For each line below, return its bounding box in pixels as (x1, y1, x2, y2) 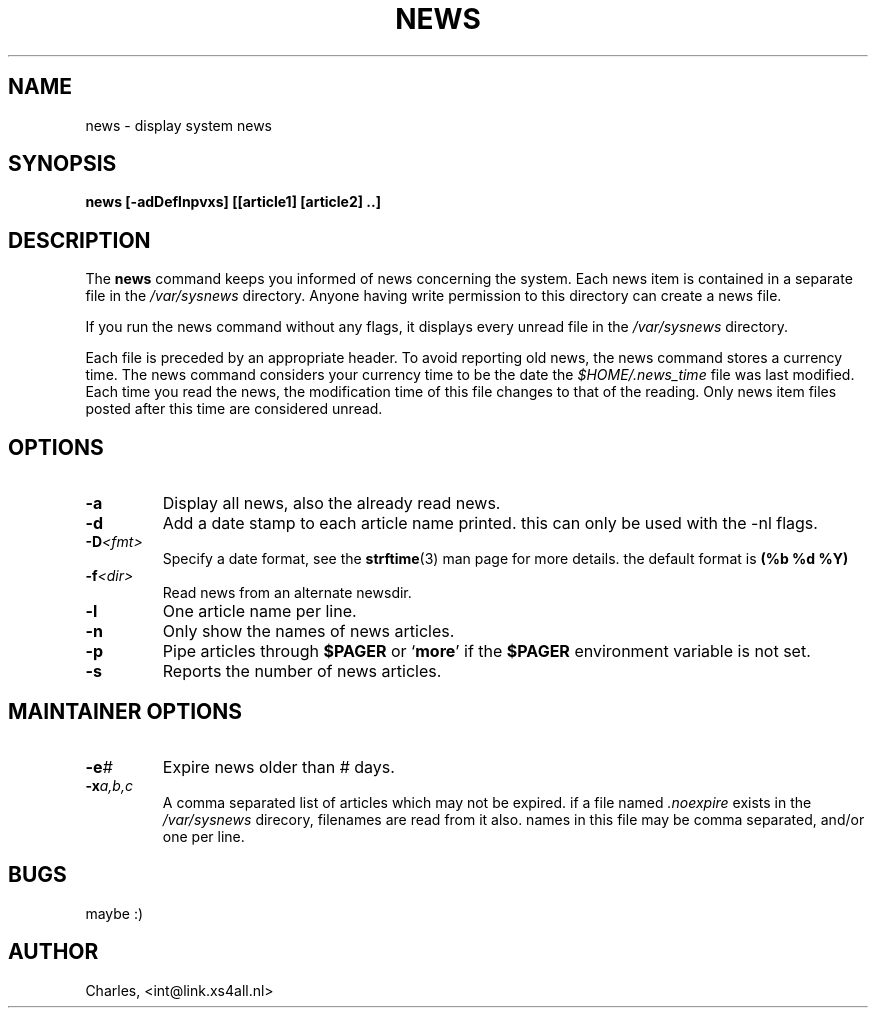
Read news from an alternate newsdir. (162, 584, 412, 602)
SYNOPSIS (8, 151, 117, 177)
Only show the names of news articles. (162, 621, 455, 642)
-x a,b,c (85, 776, 133, 794)
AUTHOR (8, 939, 99, 965)
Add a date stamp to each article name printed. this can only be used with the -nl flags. (162, 513, 818, 534)
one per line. (162, 827, 245, 845)
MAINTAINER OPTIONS (8, 698, 243, 724)
